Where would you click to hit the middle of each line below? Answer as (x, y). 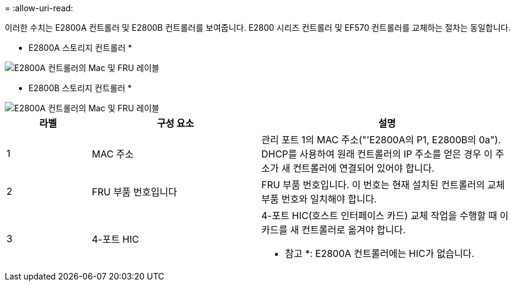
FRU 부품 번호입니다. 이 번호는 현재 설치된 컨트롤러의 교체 (383, 185)
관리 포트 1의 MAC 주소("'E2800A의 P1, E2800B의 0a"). (381, 140)
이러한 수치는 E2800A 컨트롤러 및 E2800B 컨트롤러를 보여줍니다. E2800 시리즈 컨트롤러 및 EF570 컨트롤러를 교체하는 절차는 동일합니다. (258, 28)
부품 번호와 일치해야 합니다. (319, 199)
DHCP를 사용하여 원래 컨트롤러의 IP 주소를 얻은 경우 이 (377, 154)
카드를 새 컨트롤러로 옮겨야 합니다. (333, 230)
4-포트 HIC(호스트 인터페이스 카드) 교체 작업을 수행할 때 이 (385, 216)
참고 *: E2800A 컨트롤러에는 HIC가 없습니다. (380, 253)
